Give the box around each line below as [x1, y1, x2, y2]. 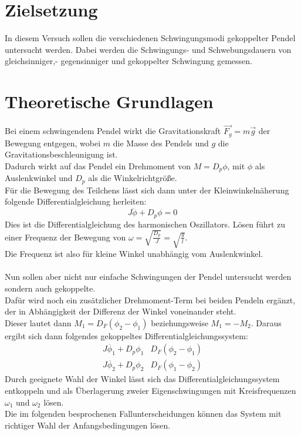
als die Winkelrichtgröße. [88, 172, 177, 184]
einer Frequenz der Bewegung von [5, 230, 126, 243]
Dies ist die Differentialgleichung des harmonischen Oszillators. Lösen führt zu [5, 217, 286, 230]
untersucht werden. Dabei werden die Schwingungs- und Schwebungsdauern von [5, 43, 292, 55]
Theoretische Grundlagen [5, 89, 214, 113]
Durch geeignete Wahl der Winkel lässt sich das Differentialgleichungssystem [5, 373, 280, 385]
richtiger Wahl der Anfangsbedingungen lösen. [5, 419, 171, 431]
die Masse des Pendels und [113, 136, 209, 149]
